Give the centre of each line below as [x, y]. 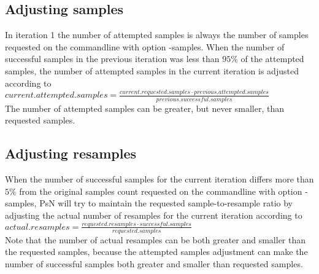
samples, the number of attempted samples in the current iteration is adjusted [152, 70]
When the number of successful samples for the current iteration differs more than [159, 179]
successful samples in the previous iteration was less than [112, 59]
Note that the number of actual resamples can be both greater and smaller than [156, 239]
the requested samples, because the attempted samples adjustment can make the [156, 252]
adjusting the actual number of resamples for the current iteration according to [154, 215]
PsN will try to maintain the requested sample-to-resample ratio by [166, 203]
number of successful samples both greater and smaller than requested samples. [154, 263]
